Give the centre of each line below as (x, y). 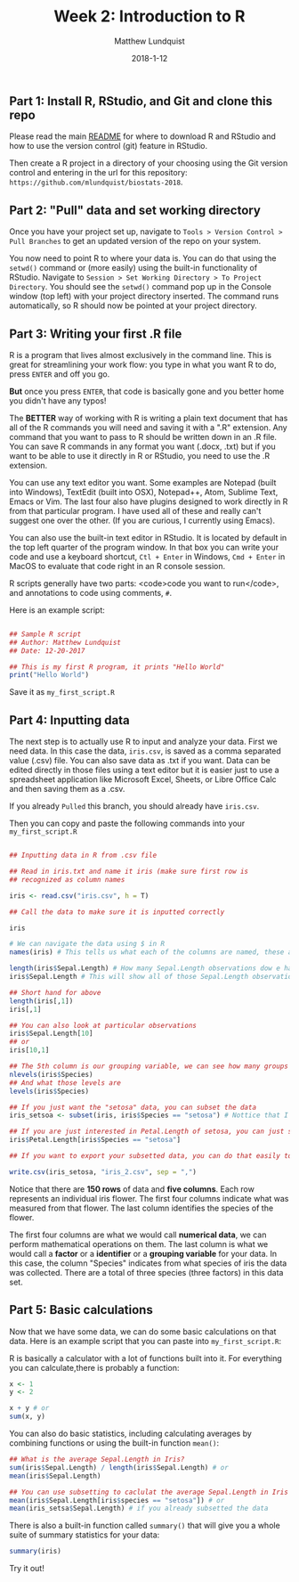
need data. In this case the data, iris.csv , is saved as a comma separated (145, 751)
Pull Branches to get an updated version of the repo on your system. (135, 241)
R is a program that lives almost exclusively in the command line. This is (141, 355)
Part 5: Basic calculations (81, 1310)
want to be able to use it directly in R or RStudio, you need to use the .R (140, 455)
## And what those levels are (65, 1083)
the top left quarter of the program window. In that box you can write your (144, 547)
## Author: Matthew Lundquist (65, 642)
